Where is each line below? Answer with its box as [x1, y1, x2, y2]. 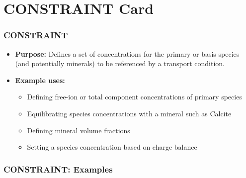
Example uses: [15, 75, 65, 85]
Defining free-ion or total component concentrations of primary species [27, 91, 242, 102]
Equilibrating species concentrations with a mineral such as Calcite [27, 108, 232, 118]
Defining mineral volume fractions [27, 125, 130, 135]
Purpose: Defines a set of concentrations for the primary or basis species [15, 48, 240, 59]
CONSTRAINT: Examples [3, 163, 113, 175]
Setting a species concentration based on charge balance [27, 142, 197, 152]
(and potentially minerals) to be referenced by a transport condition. [15, 58, 225, 69]
